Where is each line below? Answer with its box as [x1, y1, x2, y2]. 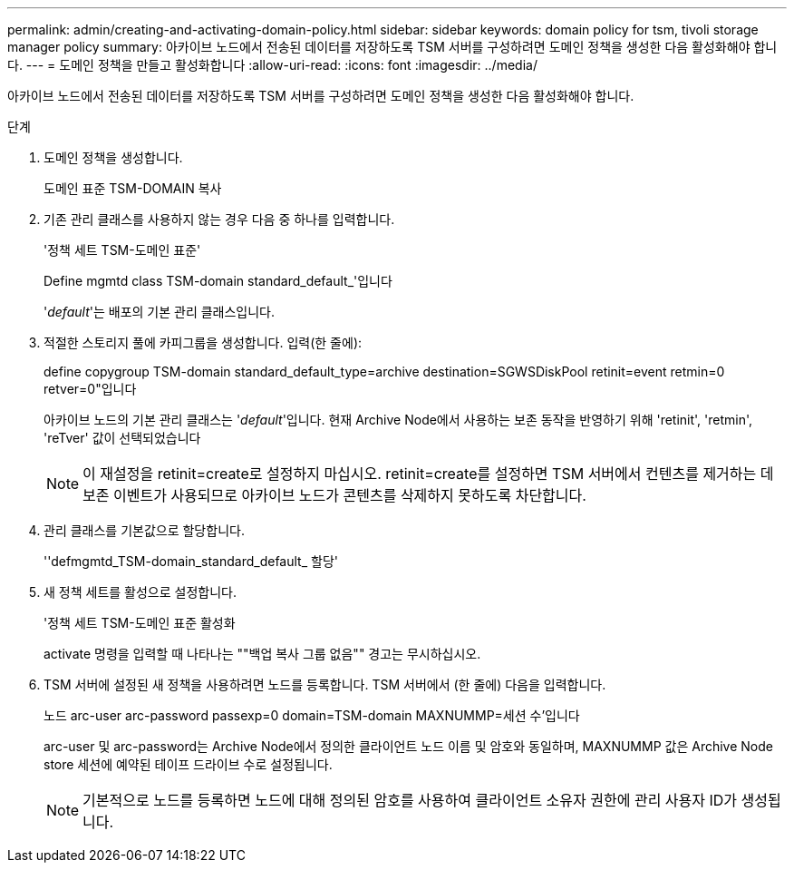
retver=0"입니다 [44, 381, 137, 396]
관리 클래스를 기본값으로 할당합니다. [44, 523, 245, 538]
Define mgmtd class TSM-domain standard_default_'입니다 [44, 273, 392, 288]
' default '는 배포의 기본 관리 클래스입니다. [44, 304, 276, 319]
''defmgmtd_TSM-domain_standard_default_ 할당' [44, 553, 338, 569]
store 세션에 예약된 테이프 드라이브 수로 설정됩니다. [44, 757, 333, 772]
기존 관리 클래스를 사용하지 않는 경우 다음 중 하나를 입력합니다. [44, 211, 395, 227]
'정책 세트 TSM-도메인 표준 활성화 [44, 615, 236, 631]
